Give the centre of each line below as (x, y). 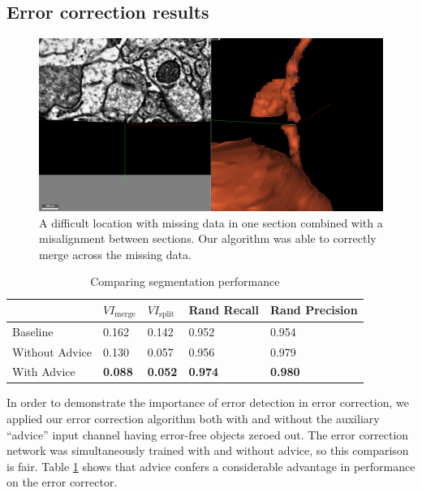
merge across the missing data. (115, 254)
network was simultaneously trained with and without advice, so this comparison (208, 450)
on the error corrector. (62, 482)
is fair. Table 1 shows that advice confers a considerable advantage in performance (211, 466)
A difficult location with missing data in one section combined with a (211, 222)
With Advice (44, 372)
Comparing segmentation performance (185, 281)
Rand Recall (224, 310)
